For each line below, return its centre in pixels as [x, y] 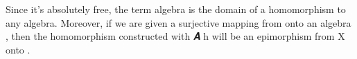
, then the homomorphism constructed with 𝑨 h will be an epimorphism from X [175, 36]
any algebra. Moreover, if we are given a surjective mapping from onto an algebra [178, 22]
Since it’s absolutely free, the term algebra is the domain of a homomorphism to [176, 9]
